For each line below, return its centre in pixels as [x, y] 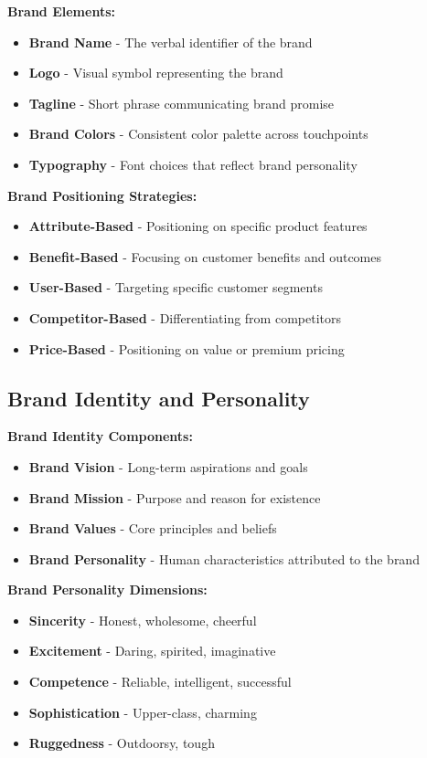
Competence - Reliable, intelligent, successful [160, 682]
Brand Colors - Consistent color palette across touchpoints [198, 134]
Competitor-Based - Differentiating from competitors [185, 317]
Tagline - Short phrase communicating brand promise [181, 103]
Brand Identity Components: [100, 436]
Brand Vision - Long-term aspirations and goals [168, 466]
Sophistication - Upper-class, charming [143, 712]
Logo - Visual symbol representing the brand [156, 73]
